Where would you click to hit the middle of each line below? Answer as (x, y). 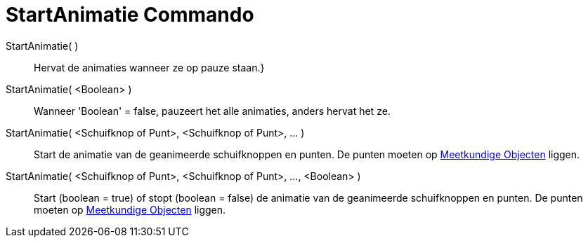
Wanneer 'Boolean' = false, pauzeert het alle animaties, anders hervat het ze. (212, 111)
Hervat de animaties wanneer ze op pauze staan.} (149, 67)
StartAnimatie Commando (130, 15)
